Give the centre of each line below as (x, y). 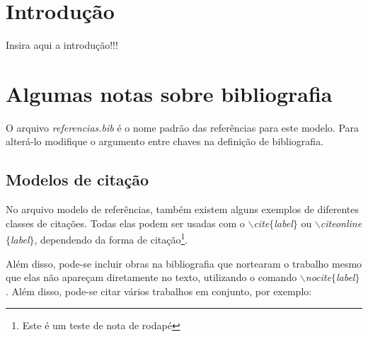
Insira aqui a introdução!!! (62, 45)
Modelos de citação (77, 179)
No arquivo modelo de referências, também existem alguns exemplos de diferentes (183, 209)
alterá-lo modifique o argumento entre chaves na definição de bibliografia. (165, 141)
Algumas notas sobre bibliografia (169, 93)
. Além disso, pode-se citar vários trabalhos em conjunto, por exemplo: (159, 291)
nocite (318, 277)
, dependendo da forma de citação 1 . (111, 239)
